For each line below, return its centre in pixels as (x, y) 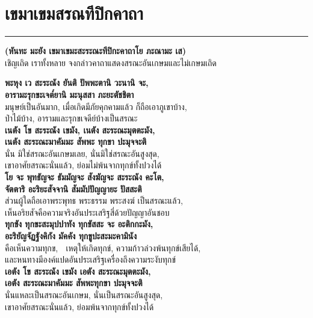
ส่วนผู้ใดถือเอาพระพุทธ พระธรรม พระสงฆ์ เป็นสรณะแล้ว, (94, 200)
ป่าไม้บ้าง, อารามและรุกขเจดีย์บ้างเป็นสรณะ (71, 118)
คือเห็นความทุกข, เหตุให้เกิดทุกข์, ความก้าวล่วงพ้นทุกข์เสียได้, (103, 247)
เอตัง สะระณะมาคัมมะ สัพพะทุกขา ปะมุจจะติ (74, 283)
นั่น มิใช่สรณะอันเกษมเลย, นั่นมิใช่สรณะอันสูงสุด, (82, 153)
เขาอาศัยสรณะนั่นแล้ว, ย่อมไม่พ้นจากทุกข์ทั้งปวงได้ (83, 165)
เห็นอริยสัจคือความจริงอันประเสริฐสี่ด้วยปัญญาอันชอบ (87, 212)
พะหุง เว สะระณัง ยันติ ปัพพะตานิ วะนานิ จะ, (77, 83)
